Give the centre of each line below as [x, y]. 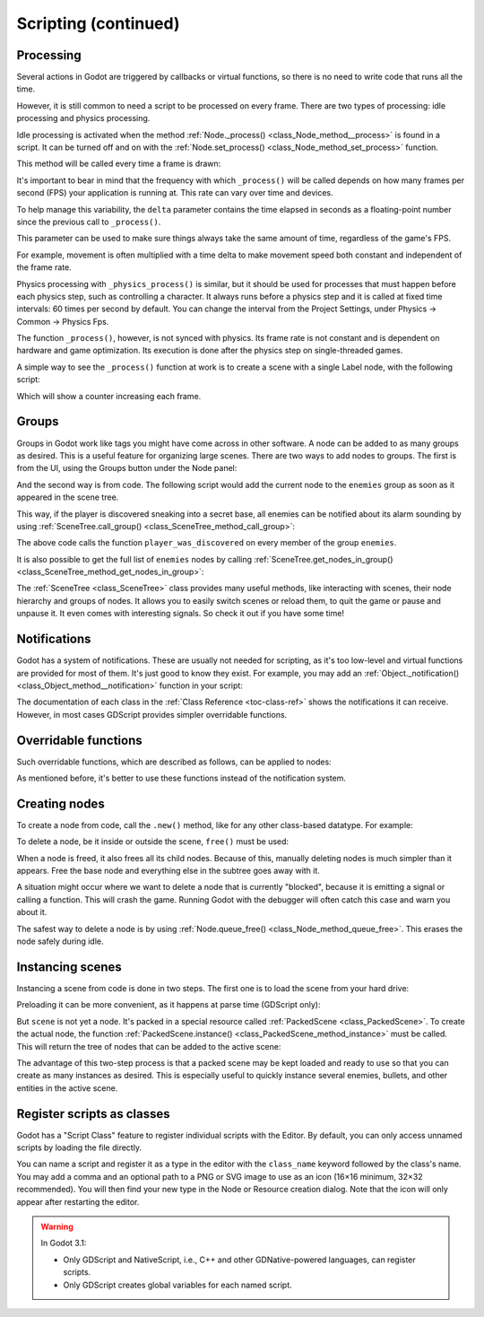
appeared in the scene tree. [68, 497]
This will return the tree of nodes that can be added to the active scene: [149, 1046]
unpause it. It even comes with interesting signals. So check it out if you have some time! [181, 614]
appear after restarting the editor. [78, 1201]
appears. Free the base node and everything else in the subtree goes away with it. [168, 871]
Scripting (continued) [98, 23]
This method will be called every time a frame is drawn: [119, 164]
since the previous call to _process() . [89, 222]
